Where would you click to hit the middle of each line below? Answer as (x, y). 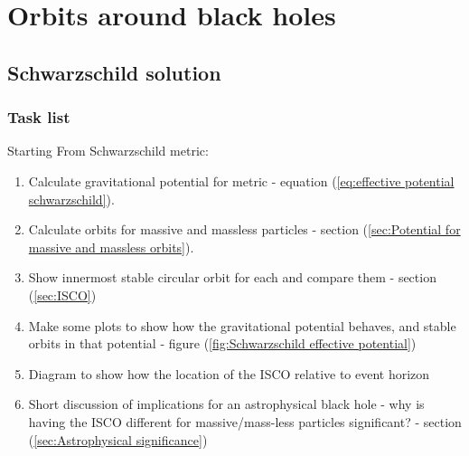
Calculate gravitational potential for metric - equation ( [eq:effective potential (241, 180)
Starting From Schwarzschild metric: (108, 151)
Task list (39, 117)
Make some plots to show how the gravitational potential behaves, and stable (242, 325)
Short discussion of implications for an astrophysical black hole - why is (226, 404)
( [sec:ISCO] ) (62, 294)
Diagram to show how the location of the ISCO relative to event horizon (229, 373)
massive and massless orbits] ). (111, 247)
